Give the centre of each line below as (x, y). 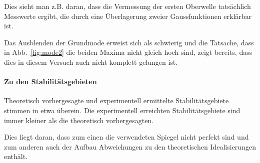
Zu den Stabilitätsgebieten (50, 81)
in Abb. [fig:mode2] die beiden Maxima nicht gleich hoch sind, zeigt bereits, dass (128, 52)
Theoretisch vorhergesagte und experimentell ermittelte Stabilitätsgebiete (116, 100)
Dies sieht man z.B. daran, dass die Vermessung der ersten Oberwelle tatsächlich (127, 6)
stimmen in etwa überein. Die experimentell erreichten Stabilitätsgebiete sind (122, 110)
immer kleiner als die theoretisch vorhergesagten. (79, 120)
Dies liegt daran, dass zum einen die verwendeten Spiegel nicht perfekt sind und (126, 137)
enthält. (16, 156)
